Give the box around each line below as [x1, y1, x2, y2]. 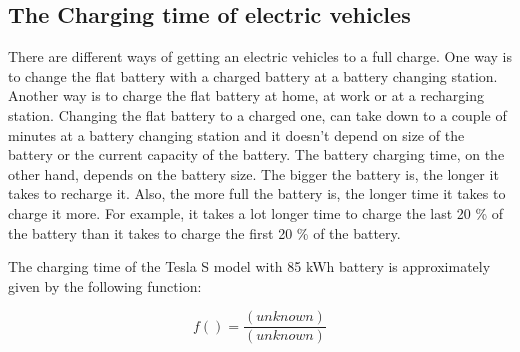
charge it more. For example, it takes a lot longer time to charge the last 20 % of [8, 202, 504, 223]
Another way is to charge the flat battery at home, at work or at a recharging [8, 85, 484, 106]
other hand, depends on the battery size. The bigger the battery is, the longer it [8, 163, 499, 184]
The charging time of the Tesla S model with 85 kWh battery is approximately [8, 256, 491, 277]
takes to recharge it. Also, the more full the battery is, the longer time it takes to [8, 183, 506, 204]
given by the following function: [8, 275, 202, 296]
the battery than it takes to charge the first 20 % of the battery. [8, 222, 401, 243]
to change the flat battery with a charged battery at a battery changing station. [8, 65, 498, 86]
